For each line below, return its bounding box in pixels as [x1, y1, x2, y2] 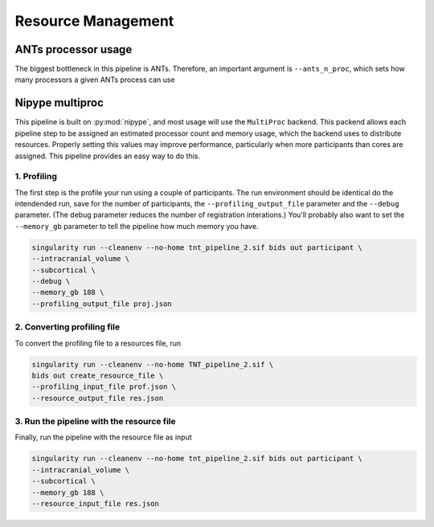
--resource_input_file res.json [31, 499, 160, 508]
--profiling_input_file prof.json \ [31, 382, 177, 391]
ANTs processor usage [14, 43, 133, 56]
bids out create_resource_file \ [31, 370, 164, 380]
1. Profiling [14, 171, 58, 182]
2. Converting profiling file [14, 321, 121, 333]
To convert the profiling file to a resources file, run [14, 338, 181, 348]
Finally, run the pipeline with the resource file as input [14, 432, 192, 442]
